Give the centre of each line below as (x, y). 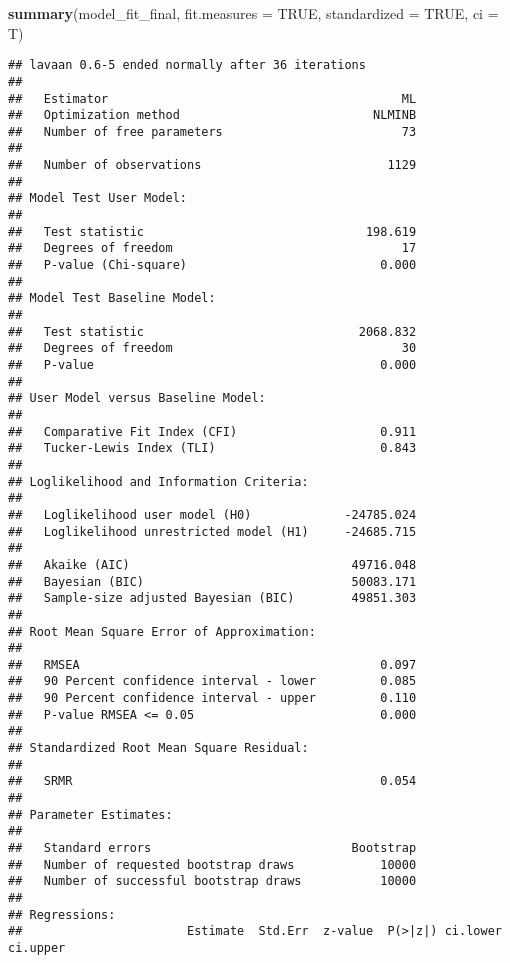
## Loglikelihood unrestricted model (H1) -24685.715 (212, 531)
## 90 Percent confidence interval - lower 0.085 (212, 681)
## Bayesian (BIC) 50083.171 (212, 581)
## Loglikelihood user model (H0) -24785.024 (212, 514)
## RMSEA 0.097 (212, 664)
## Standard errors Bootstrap (212, 848)
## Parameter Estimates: (90, 814)
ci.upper (37, 947)
